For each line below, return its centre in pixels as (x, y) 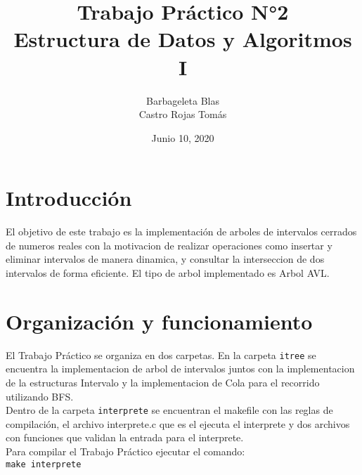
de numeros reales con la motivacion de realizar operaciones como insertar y (169, 245)
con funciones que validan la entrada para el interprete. (125, 437)
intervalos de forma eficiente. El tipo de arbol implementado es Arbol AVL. (168, 273)
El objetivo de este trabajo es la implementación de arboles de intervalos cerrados (181, 232)
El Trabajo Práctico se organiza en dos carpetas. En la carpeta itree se (161, 354)
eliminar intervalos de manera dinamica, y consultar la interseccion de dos (165, 259)
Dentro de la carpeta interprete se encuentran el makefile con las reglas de (169, 410)
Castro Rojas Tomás (183, 114)
